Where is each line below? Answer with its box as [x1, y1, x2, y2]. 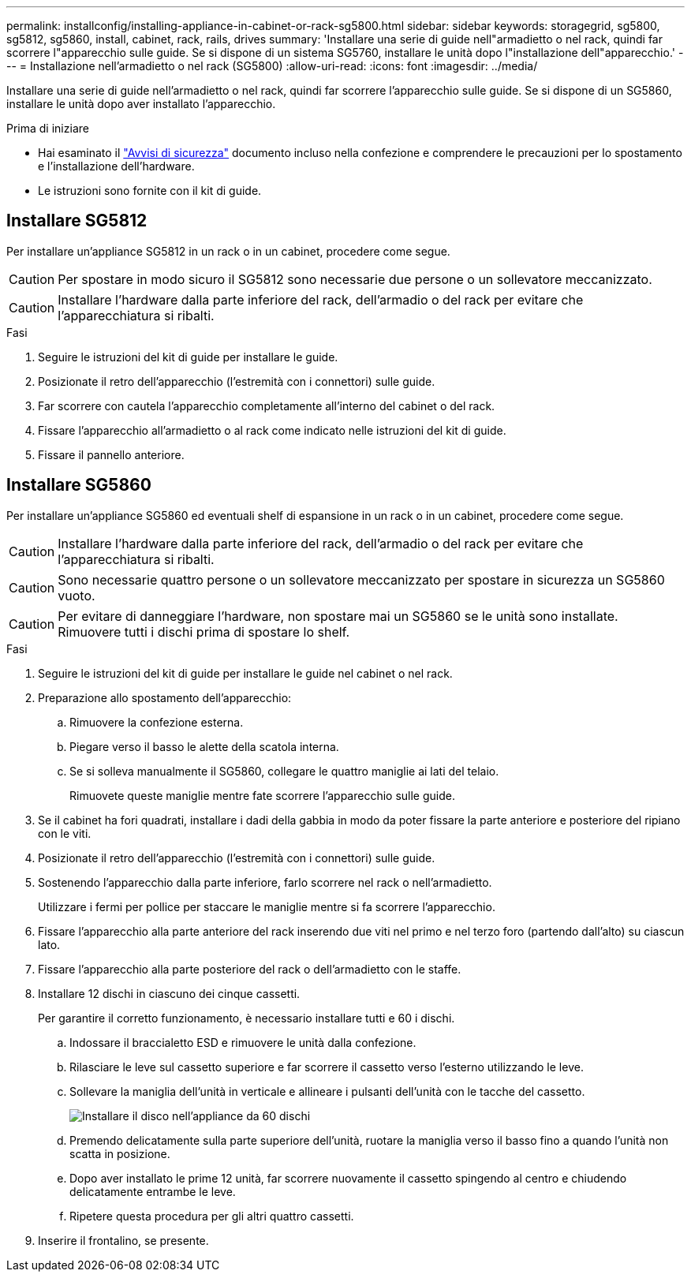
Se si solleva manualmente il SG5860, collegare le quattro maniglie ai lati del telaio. [69, 764, 499, 778]
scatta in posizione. [69, 1146, 170, 1160]
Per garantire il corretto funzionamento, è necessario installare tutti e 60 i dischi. [38, 1011, 455, 1025]
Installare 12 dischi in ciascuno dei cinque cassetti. [38, 986, 301, 1000]
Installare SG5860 [6, 475, 151, 495]
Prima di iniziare [6, 121, 89, 135]
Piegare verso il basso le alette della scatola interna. [69, 739, 339, 753]
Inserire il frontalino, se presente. [38, 1233, 209, 1247]
